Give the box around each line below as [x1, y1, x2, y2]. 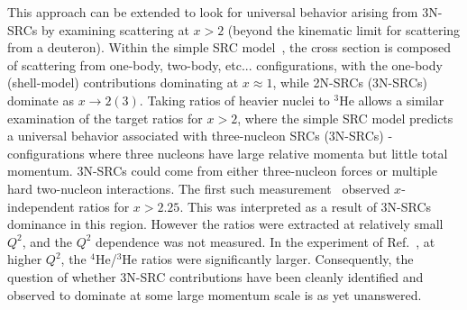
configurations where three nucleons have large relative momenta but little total [7, 143, 448, 162]
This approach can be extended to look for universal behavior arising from [7, 3, 418, 21]
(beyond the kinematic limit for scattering [227, 20, 461, 39]
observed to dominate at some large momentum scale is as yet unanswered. [7, 285, 422, 304]
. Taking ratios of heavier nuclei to [139, 90, 330, 109]
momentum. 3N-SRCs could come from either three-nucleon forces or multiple [7, 161, 437, 180]
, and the [22, 232, 72, 251]
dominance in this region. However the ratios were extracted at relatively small [7, 214, 444, 233]
